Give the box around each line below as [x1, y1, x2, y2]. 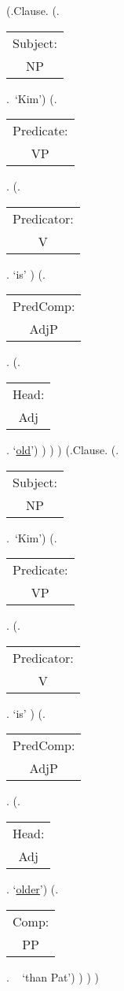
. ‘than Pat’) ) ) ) [6, 968, 100, 985]
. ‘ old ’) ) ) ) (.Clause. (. [6, 441, 119, 457]
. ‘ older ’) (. [6, 880, 59, 897]
